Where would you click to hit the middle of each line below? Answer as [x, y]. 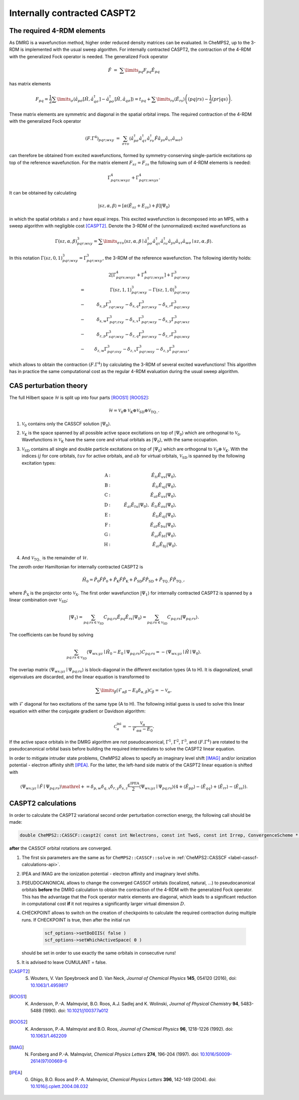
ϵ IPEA [133, 784]
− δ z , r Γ [166, 335]
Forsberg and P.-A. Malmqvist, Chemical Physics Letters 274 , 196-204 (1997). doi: [115, 1054]
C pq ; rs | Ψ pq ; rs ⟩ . [183, 618]
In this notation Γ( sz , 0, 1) [36, 258]
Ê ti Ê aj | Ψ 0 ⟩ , [164, 515]
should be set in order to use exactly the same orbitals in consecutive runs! [99, 953]
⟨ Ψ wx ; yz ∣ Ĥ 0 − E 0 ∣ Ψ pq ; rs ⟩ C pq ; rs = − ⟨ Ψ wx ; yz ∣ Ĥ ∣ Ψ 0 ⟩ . [144, 653]
